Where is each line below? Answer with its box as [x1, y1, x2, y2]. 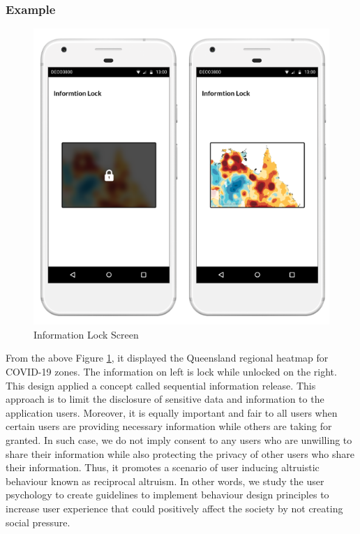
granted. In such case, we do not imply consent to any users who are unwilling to [6, 432, 352, 447]
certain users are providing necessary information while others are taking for [6, 419, 332, 433]
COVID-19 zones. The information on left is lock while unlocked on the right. [6, 364, 337, 378]
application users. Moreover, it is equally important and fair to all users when [6, 405, 338, 420]
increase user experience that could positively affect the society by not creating [6, 500, 343, 515]
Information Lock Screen [33, 327, 139, 341]
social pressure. [6, 514, 70, 529]
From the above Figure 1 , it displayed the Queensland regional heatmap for [6, 350, 329, 365]
